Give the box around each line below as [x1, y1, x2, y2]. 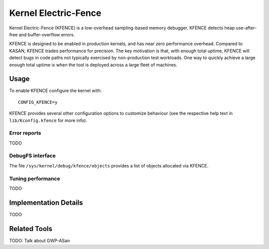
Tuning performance [9, 175, 60, 182]
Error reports [9, 130, 41, 137]
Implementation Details [9, 198, 83, 207]
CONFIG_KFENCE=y [18, 99, 58, 105]
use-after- [236, 25, 257, 31]
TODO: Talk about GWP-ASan [9, 238, 70, 244]
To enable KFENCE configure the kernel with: [9, 87, 102, 94]
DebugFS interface [9, 152, 56, 159]
